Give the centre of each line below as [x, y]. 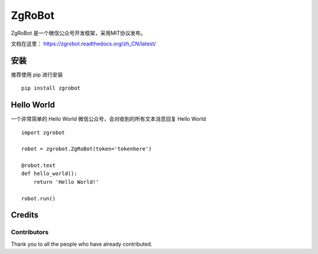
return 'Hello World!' [66, 182]
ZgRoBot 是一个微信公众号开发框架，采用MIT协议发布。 [79, 33]
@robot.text [39, 166]
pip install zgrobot [51, 88]
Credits [25, 215]
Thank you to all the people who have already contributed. [82, 244]
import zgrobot [43, 132]
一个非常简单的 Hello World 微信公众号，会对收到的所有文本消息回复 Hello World [108, 119]
